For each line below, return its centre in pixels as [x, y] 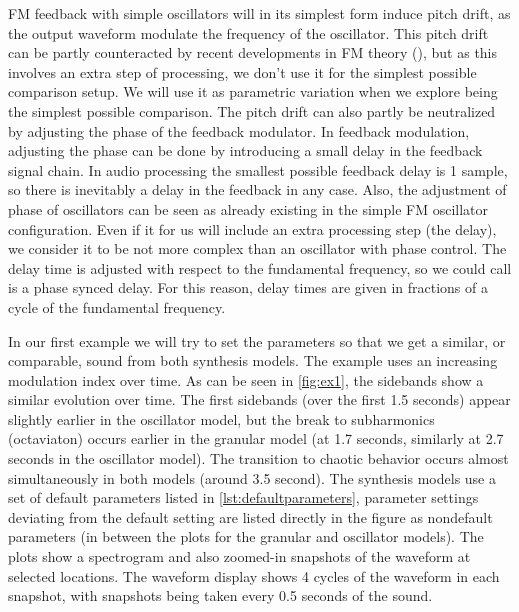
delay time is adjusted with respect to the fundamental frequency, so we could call [260, 267]
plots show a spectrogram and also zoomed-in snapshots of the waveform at [239, 556]
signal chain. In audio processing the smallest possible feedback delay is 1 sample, [258, 169]
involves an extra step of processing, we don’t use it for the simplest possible [242, 71]
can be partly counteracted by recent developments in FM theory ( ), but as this [253, 52]
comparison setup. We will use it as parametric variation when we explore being [253, 91]
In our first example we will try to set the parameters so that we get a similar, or [257, 340]
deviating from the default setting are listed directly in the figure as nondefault [250, 516]
